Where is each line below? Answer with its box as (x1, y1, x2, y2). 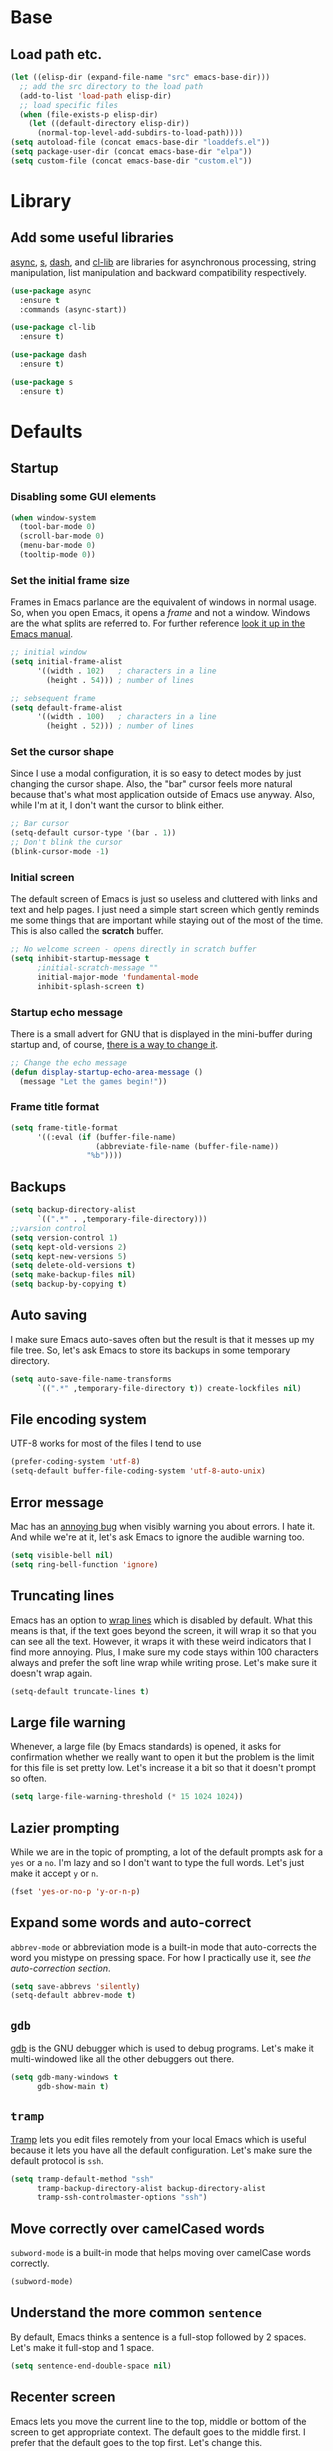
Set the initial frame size (10, 573, 130, 587)
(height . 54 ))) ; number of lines (46, 675, 195, 685)
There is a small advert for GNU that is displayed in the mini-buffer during (10, 1027, 313, 1040)
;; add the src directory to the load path (19, 81, 203, 91)
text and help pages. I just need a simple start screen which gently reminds (10, 904, 320, 916)
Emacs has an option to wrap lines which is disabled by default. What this (10, 1614, 313, 1626)
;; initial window (10, 647, 87, 658)
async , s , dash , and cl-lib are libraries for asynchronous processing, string (10, 256, 317, 268)
